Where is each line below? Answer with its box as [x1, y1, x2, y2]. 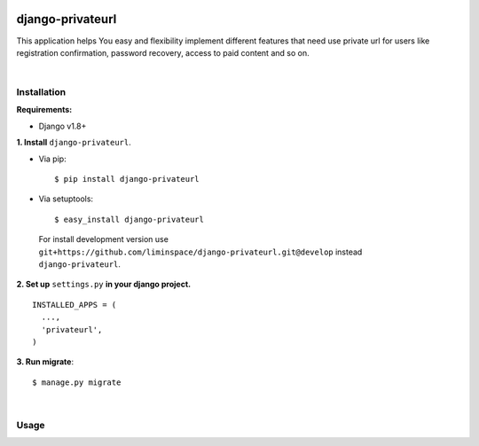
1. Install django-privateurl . [16, 137, 132, 148]
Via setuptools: [38, 193, 93, 204]
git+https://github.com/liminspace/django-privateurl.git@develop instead [38, 246, 363, 257]
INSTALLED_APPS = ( [32, 300, 117, 309]
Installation [16, 86, 67, 98]
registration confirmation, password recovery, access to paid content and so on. [16, 47, 310, 58]
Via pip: [38, 153, 67, 164]
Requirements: [16, 105, 73, 115]
